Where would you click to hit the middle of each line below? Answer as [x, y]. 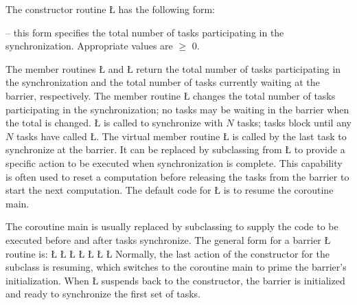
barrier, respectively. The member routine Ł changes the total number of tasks [171, 95]
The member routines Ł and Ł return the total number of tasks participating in [173, 68]
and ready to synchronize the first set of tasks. [103, 294]
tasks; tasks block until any [294, 123]
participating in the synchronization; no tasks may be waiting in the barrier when [177, 109]
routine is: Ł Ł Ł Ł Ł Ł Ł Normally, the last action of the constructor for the [168, 253]
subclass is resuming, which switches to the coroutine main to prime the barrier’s [176, 267]
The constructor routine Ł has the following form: [111, 9]
